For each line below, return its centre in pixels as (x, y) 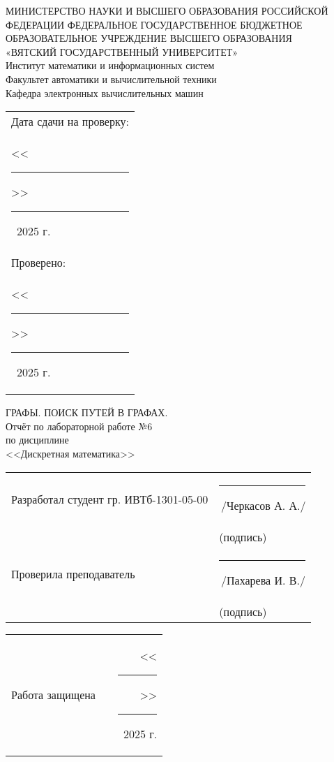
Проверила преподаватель (73, 574)
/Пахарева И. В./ (263, 580)
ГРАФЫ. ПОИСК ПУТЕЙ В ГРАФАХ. (87, 412)
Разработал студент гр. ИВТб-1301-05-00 (110, 499)
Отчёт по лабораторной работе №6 (79, 426)
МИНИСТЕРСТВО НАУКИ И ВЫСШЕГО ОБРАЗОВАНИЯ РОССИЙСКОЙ (167, 10)
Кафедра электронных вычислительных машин (105, 93)
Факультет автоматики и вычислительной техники (111, 79)
